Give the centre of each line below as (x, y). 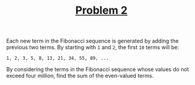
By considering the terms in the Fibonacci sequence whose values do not (97, 69)
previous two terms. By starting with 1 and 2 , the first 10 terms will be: (93, 47)
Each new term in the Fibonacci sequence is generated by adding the (93, 41)
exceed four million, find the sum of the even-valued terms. (80, 76)
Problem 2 (101, 10)
